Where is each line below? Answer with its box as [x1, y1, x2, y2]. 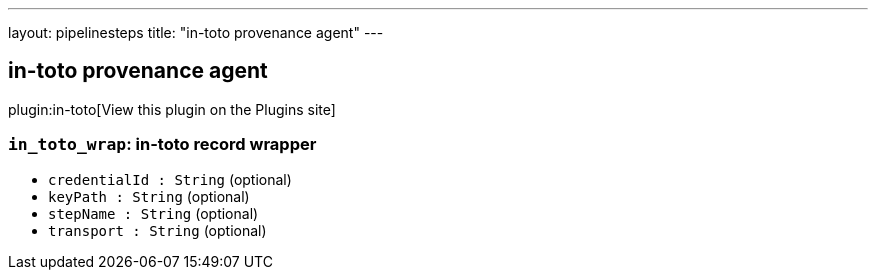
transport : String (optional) [48, 221, 267, 239]
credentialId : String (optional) [48, 170, 292, 188]
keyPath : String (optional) [48, 187, 250, 205]
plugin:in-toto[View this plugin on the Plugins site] [8, 100, 336, 118]
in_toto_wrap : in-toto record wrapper [8, 134, 317, 155]
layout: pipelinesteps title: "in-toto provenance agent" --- [8, 24, 384, 41]
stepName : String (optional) [48, 204, 259, 222]
